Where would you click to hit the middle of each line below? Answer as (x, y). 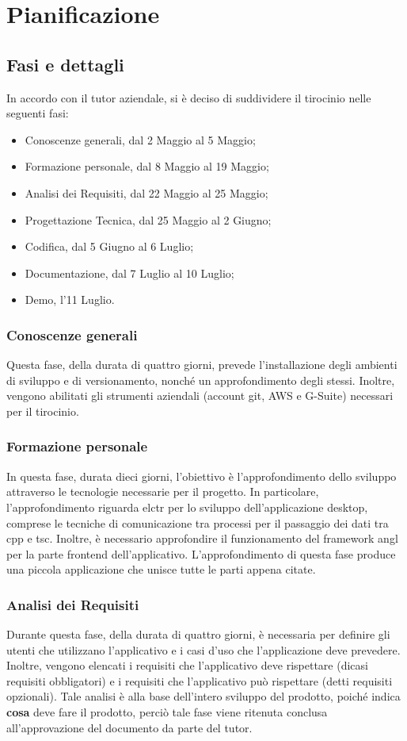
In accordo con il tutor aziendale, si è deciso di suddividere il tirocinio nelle (189, 97)
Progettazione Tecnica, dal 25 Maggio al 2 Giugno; (148, 219)
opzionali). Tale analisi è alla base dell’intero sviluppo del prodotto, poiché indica (203, 696)
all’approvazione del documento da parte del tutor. (129, 727)
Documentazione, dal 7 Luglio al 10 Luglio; (129, 273)
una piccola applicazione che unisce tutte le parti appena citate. (161, 569)
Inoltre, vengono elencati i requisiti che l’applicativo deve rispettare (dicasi (187, 665)
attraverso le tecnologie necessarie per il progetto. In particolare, (163, 491)
